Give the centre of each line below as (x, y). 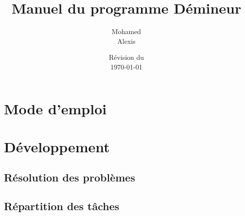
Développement (57, 146)
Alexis (126, 41)
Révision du (126, 57)
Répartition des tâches (62, 206)
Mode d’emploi (55, 108)
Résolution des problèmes (70, 177)
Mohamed (126, 31)
